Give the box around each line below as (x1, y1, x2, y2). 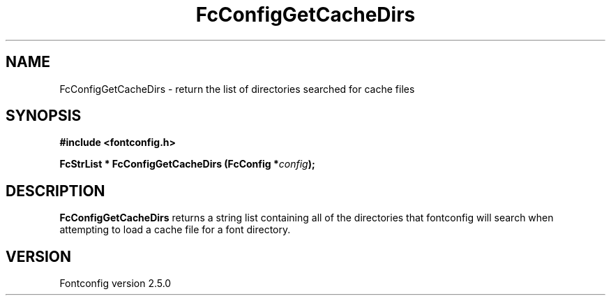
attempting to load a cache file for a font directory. (59, 223, 291, 236)
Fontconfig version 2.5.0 (59, 277, 172, 290)
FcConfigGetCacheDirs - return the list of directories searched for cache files (59, 82, 415, 95)
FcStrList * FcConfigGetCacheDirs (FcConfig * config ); (59, 158, 315, 170)
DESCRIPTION (6, 182, 105, 200)
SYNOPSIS (6, 107, 82, 125)
